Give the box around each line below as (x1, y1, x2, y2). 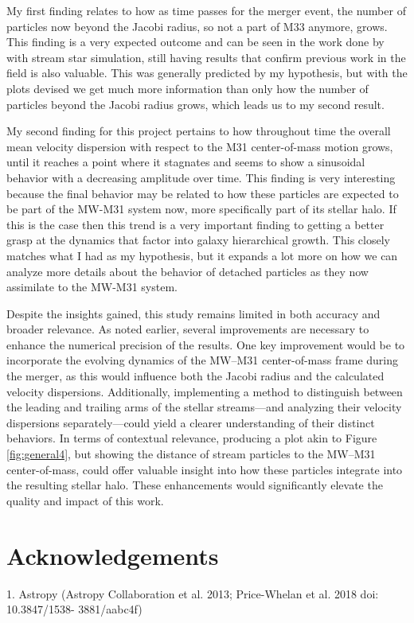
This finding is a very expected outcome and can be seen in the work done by (6, 33, 385, 50)
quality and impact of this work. (6, 492, 164, 508)
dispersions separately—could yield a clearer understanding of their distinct (6, 414, 375, 430)
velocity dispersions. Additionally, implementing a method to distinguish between (6, 383, 403, 399)
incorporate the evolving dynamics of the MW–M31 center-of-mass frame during (6, 352, 398, 368)
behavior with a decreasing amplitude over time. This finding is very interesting (6, 169, 396, 185)
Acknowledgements (6, 539, 219, 571)
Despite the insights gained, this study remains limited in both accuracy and (6, 305, 381, 321)
